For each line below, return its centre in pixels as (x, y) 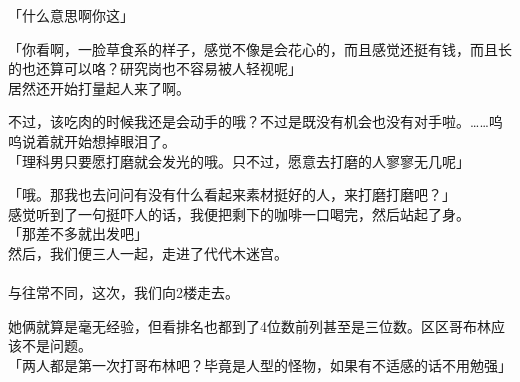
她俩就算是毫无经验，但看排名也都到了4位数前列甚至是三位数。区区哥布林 (249, 325)
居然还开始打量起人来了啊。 (99, 87)
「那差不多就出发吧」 (78, 233)
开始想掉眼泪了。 (119, 140)
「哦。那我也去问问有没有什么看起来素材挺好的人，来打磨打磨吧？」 (232, 194)
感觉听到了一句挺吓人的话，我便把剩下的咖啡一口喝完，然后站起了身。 (239, 213)
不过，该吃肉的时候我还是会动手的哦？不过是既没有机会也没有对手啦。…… (248, 121)
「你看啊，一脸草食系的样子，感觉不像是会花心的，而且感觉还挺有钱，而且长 (260, 48)
